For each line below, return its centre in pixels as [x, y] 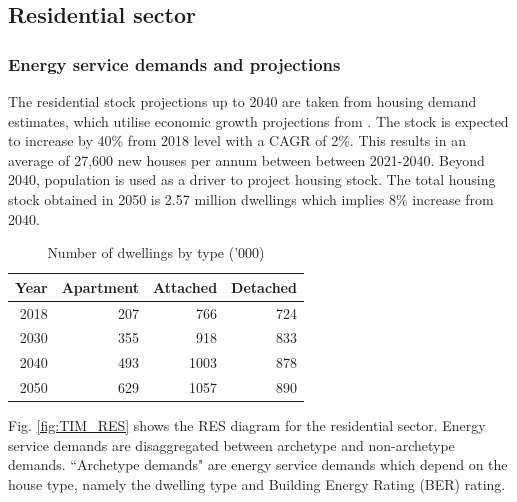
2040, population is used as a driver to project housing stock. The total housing [252, 179]
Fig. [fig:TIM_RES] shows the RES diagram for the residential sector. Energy [247, 425]
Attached [185, 286]
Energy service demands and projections [174, 63]
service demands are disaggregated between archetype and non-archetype [231, 444]
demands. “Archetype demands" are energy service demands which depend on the [258, 464]
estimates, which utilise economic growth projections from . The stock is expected [258, 120]
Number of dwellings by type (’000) [156, 252]
